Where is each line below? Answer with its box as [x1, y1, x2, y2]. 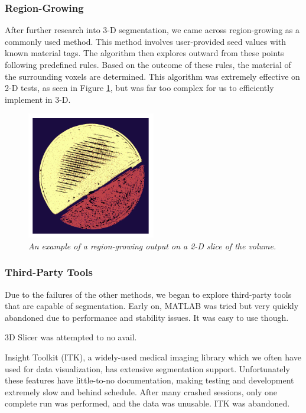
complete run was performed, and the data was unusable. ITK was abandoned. [5, 397, 290, 409]
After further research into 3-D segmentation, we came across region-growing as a [5, 24, 300, 36]
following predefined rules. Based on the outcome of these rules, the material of [5, 58, 291, 70]
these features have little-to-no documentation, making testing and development [5, 374, 294, 386]
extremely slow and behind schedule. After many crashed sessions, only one [5, 385, 278, 398]
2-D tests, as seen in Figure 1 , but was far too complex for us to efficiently [5, 82, 274, 94]
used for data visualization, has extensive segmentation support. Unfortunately [5, 362, 290, 375]
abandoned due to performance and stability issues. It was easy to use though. [5, 311, 289, 323]
